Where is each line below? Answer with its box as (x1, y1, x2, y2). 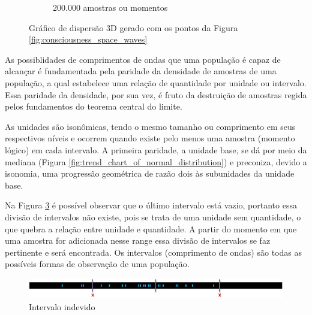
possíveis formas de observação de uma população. (5, 258, 190, 270)
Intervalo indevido (29, 300, 95, 313)
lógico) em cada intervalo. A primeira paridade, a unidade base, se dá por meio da (5, 143, 307, 156)
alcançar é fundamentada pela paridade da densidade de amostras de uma (5, 65, 277, 77)
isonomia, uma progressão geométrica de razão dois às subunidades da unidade (5, 167, 295, 180)
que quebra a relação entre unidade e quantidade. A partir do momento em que (5, 222, 297, 235)
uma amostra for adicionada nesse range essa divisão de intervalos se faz (5, 234, 271, 247)
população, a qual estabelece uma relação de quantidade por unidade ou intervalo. (5, 76, 307, 89)
